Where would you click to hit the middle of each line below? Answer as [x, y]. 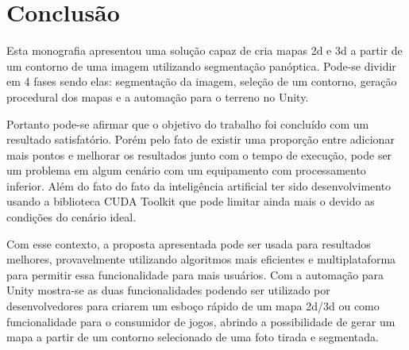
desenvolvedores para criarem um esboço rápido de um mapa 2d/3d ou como [193, 306]
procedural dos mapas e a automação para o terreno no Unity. [158, 96]
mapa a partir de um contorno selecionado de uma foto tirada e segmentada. [193, 337]
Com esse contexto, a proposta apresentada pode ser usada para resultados [189, 243]
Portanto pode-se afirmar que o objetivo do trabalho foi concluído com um [188, 123]
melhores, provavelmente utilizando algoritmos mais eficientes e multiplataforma [201, 259]
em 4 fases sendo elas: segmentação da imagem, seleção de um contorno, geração [202, 81]
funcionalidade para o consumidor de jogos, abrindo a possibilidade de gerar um [201, 321]
